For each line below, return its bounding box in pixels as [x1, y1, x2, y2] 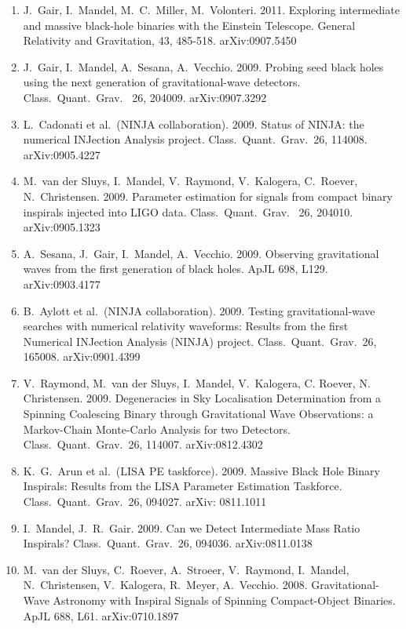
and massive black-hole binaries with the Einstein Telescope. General [23, 16, 356, 33]
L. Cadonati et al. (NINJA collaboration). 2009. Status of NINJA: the [23, 115, 364, 132]
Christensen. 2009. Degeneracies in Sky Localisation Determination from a [23, 390, 382, 406]
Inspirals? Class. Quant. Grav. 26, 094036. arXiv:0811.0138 [23, 535, 313, 551]
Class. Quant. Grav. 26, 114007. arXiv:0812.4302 [23, 436, 263, 453]
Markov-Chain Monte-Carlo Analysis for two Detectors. [23, 420, 291, 437]
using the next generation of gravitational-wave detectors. [23, 74, 301, 90]
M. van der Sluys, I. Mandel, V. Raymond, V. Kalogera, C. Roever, [23, 173, 358, 189]
